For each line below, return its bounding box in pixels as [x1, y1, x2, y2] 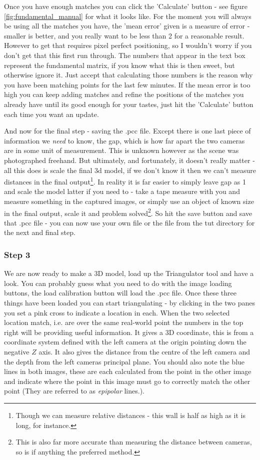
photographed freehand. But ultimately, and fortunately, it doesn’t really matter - [4, 154, 255, 165]
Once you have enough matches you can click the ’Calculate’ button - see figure [4, 1, 248, 11]
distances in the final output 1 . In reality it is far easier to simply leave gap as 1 [4, 175, 246, 186]
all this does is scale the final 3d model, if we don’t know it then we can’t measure [4, 164, 256, 175]
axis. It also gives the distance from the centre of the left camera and [38, 346, 250, 356]
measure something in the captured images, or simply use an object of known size [4, 195, 254, 206]
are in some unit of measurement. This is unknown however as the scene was [4, 145, 239, 155]
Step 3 [4, 248, 30, 260]
